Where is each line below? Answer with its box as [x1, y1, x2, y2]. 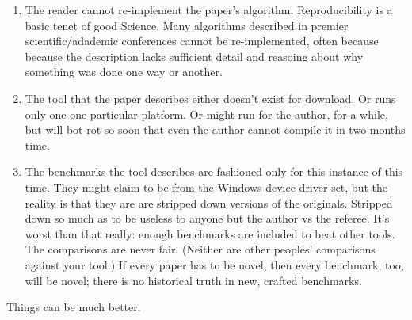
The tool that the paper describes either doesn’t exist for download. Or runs [25, 90, 396, 106]
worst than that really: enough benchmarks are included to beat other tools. [25, 225, 395, 242]
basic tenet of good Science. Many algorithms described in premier [25, 17, 349, 33]
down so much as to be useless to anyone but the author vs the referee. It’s [25, 210, 390, 227]
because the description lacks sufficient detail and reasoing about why [25, 48, 364, 64]
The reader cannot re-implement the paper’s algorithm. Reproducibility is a [25, 2, 393, 17]
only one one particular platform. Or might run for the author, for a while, [25, 105, 388, 122]
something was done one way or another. [25, 63, 223, 80]
